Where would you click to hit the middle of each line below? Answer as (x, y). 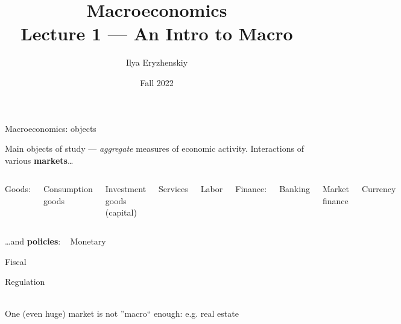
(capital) (121, 212)
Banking (295, 189)
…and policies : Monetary (55, 241)
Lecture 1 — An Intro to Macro (157, 33)
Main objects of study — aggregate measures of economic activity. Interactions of (154, 148)
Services (173, 189)
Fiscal (16, 261)
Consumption (68, 189)
